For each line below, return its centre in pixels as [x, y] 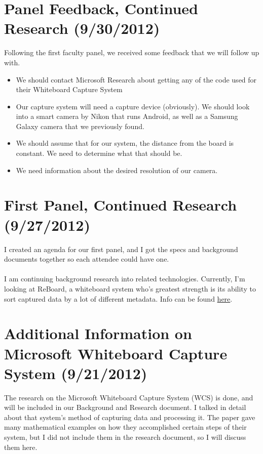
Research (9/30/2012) [82, 28]
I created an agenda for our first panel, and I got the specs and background [121, 249]
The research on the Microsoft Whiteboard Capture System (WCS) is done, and [129, 397]
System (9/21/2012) [76, 373]
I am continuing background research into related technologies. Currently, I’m [125, 279]
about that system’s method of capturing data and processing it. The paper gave [130, 417]
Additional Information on [98, 333]
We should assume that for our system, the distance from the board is [125, 143]
